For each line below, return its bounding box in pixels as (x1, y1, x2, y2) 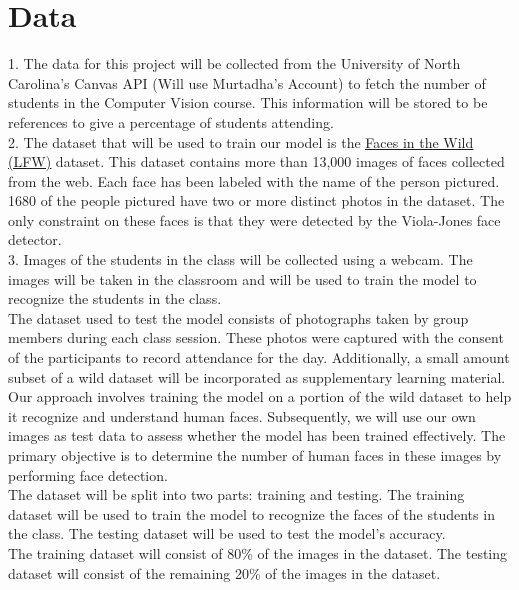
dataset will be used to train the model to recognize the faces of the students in (8, 503, 495, 524)
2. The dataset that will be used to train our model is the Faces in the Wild (8, 131, 474, 152)
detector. (8, 229, 62, 250)
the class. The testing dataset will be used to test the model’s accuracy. (8, 523, 446, 544)
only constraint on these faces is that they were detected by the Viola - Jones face (8, 209, 501, 230)
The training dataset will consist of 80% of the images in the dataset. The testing (8, 542, 508, 563)
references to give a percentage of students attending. (8, 111, 334, 132)
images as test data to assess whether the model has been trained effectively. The (8, 425, 506, 446)
